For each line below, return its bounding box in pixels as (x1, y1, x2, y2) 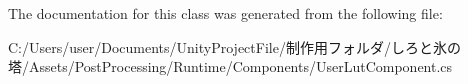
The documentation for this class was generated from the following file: (8, 3, 443, 23)
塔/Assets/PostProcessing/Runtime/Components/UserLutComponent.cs (8, 56, 453, 77)
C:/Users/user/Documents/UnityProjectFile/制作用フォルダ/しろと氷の (8, 36, 461, 57)
